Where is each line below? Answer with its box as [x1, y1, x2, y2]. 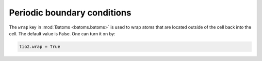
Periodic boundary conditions [9, 7, 131, 18]
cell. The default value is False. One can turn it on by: [9, 30, 115, 36]
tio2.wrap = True [19, 44, 61, 49]
